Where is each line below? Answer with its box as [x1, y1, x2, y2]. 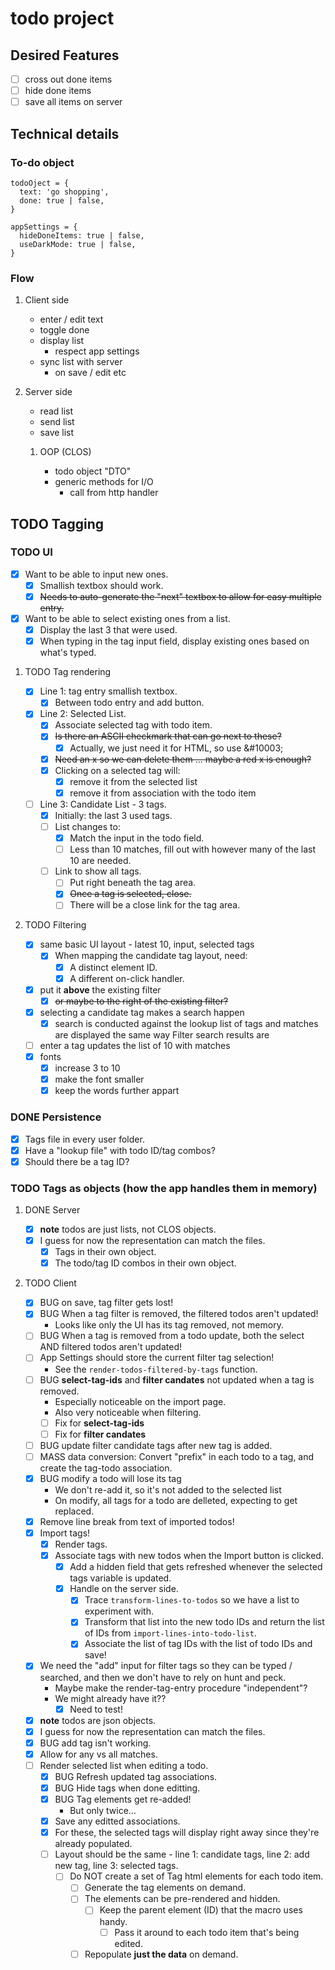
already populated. [54, 1838, 133, 1850]
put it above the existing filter [39, 983, 162, 996]
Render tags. [54, 1538, 108, 1551]
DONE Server [24, 1204, 81, 1216]
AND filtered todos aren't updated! [39, 1341, 182, 1353]
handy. [99, 1915, 128, 1927]
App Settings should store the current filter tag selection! [39, 1352, 275, 1364]
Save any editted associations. [54, 1815, 181, 1827]
